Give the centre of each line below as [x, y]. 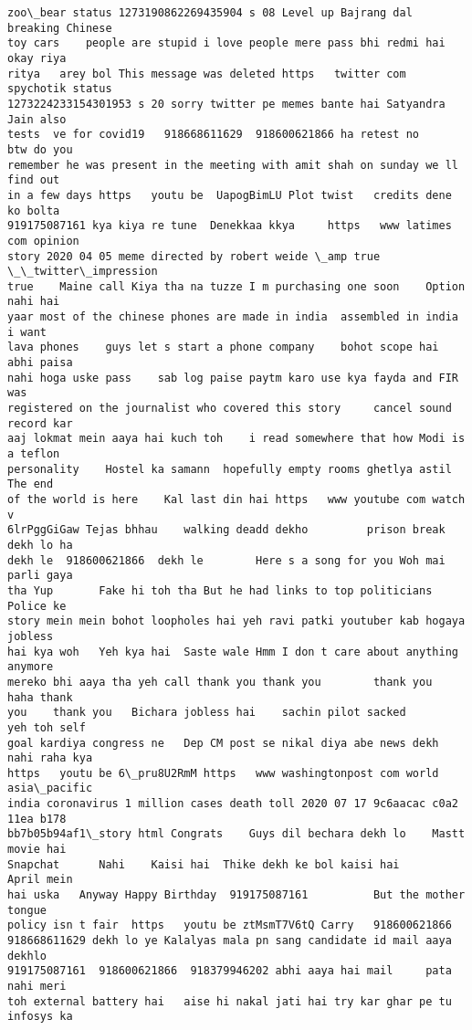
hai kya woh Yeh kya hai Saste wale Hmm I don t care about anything [233, 652]
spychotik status [60, 89]
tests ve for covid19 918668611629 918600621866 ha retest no [214, 135]
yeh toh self [47, 727]
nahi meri [37, 986]
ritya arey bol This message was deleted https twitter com [207, 74]
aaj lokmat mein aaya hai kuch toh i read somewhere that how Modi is [236, 439]
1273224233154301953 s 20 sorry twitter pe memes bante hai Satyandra [226, 104]
